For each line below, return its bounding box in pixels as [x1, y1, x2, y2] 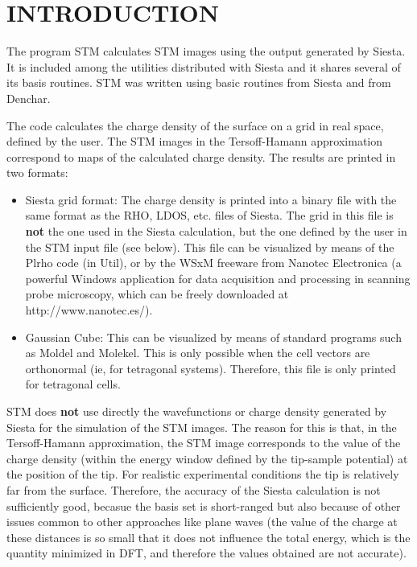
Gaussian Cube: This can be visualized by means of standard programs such [25, 328, 402, 345]
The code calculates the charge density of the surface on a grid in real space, [6, 117, 384, 134]
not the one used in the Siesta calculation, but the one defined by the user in [25, 223, 407, 240]
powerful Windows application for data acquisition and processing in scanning [25, 269, 411, 286]
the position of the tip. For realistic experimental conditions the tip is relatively [6, 466, 399, 483]
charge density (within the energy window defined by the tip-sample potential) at [6, 450, 408, 466]
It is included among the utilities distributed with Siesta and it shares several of [6, 58, 401, 75]
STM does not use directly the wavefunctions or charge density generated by [6, 403, 387, 419]
